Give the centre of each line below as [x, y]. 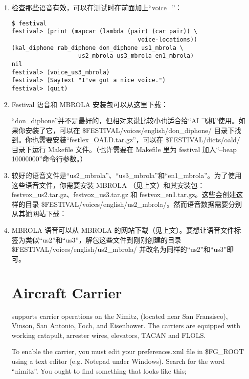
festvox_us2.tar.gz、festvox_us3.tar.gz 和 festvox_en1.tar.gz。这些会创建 [124, 194]
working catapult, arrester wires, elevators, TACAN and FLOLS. [109, 335]
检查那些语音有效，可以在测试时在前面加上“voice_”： [97, 7]
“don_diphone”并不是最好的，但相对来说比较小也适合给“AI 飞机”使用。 [125, 121]
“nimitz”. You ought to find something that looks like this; [99, 370]
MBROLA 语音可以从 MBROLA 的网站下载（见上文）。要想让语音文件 [123, 230]
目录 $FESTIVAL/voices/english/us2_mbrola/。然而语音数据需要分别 [134, 204]
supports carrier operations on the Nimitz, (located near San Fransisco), [120, 316]
